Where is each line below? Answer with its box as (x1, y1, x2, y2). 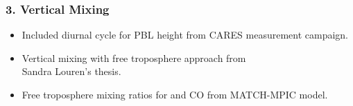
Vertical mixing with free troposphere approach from (21, 50, 246, 65)
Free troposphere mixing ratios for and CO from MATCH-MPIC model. (21, 87, 328, 101)
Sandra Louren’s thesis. (21, 64, 121, 78)
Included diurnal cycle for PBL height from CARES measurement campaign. (21, 28, 349, 42)
